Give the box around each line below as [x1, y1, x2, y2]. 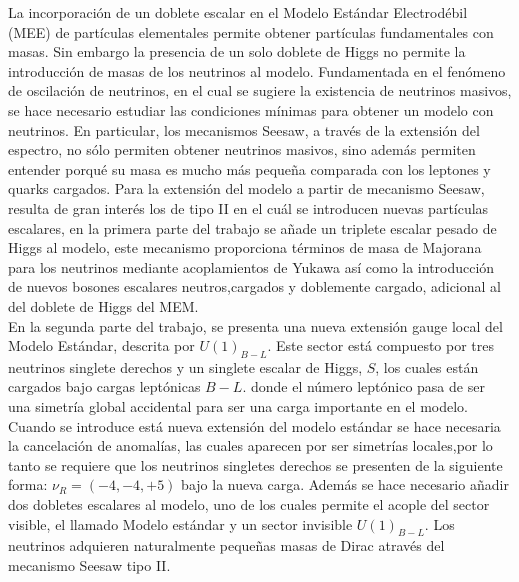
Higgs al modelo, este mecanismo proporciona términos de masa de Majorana [8, 237, 482, 258]
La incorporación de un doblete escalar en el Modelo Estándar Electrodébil [8, 2, 468, 22]
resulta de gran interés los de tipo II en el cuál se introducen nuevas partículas [8, 197, 489, 218]
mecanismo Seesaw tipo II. [8, 555, 171, 576]
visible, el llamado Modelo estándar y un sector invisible [8, 513, 353, 534]
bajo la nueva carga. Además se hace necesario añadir [181, 474, 509, 495]
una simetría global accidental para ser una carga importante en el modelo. [8, 396, 469, 417]
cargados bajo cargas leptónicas [8, 376, 201, 397]
